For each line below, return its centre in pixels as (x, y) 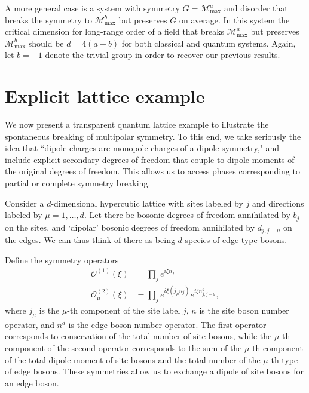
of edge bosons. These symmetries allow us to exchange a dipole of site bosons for (154, 371)
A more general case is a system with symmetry (92, 8)
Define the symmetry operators (62, 260)
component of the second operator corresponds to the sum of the (123, 347)
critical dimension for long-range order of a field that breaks (115, 31)
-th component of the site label (124, 310)
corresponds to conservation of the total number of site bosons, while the (138, 336)
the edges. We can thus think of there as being (90, 240)
